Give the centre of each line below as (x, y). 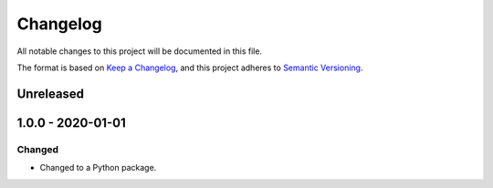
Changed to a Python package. (98, 168)
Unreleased (51, 94)
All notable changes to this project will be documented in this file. (140, 51)
